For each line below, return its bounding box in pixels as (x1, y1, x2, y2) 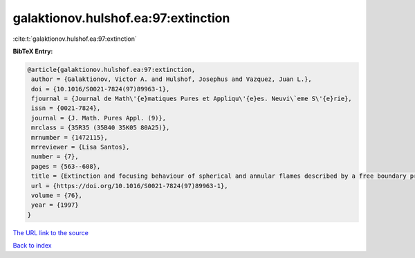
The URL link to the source (12, 228, 89, 237)
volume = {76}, (31, 192, 83, 199)
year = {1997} (31, 201, 79, 209)
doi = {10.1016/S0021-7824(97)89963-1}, (31, 85, 170, 93)
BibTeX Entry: (12, 47, 53, 55)
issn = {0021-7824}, (31, 104, 101, 112)
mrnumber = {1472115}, (31, 133, 109, 141)
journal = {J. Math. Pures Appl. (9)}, (31, 114, 166, 122)
